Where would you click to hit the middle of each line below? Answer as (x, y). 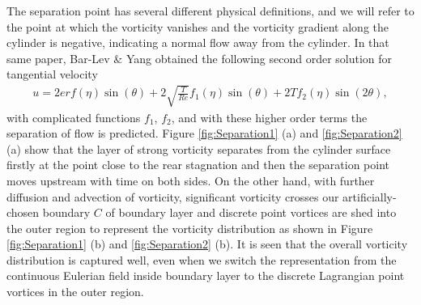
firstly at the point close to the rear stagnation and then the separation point (198, 165)
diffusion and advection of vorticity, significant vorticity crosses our (173, 196)
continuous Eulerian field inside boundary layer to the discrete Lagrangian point (206, 275)
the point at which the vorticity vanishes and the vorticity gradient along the (198, 26)
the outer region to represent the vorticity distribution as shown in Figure (190, 228)
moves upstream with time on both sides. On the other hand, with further (191, 180)
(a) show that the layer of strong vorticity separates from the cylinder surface (199, 148)
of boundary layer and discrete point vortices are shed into (251, 212)
